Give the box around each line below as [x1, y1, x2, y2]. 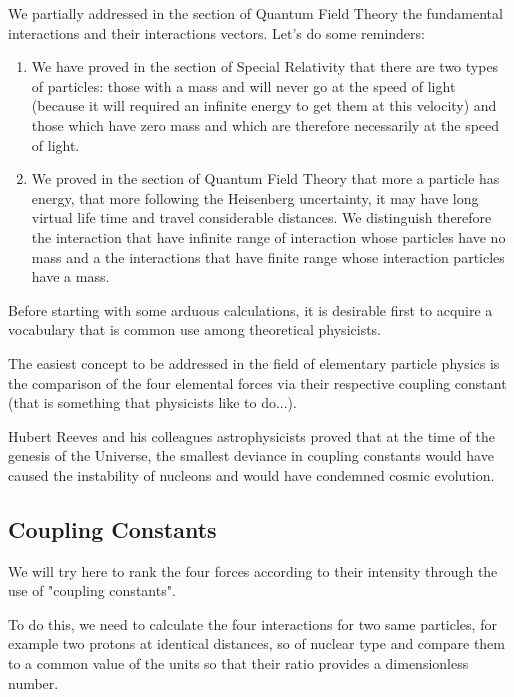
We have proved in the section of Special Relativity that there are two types [31, 56, 499, 77]
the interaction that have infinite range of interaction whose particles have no [31, 226, 506, 247]
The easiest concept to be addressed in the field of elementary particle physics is [8, 352, 500, 373]
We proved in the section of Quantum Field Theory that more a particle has [31, 168, 500, 189]
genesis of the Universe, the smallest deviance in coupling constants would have [8, 445, 494, 466]
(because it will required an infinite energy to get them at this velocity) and [31, 95, 497, 116]
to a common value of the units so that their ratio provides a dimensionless [8, 653, 469, 674]
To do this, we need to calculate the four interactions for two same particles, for [8, 613, 497, 634]
